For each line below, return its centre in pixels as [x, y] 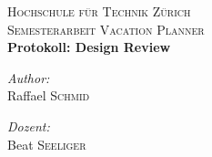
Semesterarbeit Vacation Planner [106, 29]
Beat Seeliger [47, 144]
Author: [29, 77]
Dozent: [29, 126]
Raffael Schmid [49, 95]
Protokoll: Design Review [89, 47]
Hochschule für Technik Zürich [99, 11]
